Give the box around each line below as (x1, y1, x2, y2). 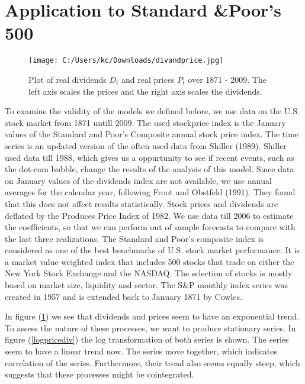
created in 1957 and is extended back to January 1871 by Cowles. (5, 290, 242, 302)
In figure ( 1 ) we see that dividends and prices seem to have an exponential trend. (5, 310, 300, 322)
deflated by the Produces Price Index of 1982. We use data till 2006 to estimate (5, 209, 294, 221)
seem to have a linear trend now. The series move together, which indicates (5, 345, 278, 357)
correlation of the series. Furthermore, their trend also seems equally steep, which (5, 356, 300, 369)
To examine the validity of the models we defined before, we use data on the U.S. (5, 105, 300, 117)
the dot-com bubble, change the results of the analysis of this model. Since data (5, 163, 294, 175)
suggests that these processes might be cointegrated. (5, 368, 194, 380)
